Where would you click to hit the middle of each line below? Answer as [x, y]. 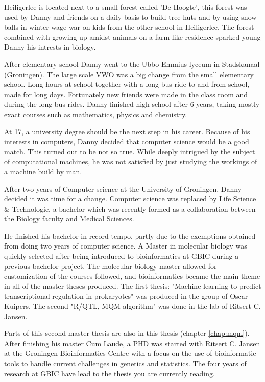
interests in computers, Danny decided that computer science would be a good [127, 141]
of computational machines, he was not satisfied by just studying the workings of [131, 161]
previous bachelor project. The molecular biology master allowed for [111, 266]
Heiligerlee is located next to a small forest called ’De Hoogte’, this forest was [126, 7]
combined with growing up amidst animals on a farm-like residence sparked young [132, 37]
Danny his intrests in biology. [50, 47]
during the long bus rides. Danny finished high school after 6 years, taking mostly [132, 104]
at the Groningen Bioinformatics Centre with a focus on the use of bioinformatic [130, 353]
